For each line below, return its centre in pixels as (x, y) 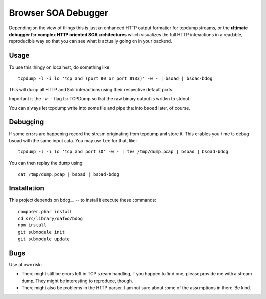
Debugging (27, 122)
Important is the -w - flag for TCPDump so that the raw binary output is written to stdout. (100, 99)
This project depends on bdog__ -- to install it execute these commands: (83, 200)
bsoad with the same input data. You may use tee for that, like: (73, 141)
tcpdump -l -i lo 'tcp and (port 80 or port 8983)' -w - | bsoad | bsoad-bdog (115, 78)
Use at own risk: (25, 265)
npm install (32, 225)
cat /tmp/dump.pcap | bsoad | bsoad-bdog (68, 174)
